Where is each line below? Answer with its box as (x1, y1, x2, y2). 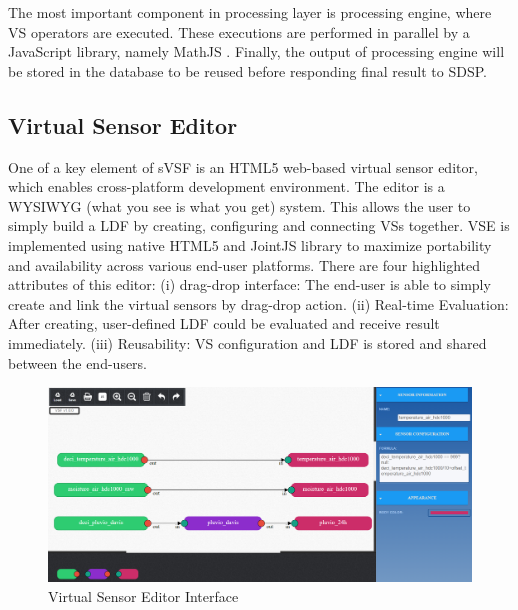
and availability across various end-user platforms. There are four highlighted (8, 254, 481, 275)
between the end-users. (8, 352, 148, 373)
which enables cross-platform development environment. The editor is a (8, 176, 445, 197)
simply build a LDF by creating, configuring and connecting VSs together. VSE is (8, 215, 510, 236)
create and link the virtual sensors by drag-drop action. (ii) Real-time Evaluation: (8, 293, 509, 314)
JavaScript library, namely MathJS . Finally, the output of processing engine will (8, 41, 505, 62)
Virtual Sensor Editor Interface (48, 585, 239, 606)
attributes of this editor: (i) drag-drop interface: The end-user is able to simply (8, 274, 491, 295)
